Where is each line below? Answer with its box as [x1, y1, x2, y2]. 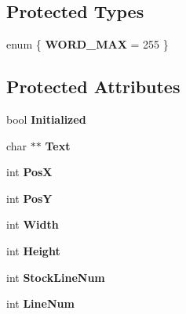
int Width [6, 216, 59, 233]
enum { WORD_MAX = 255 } [6, 36, 169, 52]
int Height [6, 242, 60, 258]
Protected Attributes [6, 74, 181, 99]
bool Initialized [6, 111, 86, 127]
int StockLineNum [6, 269, 105, 285]
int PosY [6, 189, 53, 206]
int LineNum [6, 295, 75, 312]
